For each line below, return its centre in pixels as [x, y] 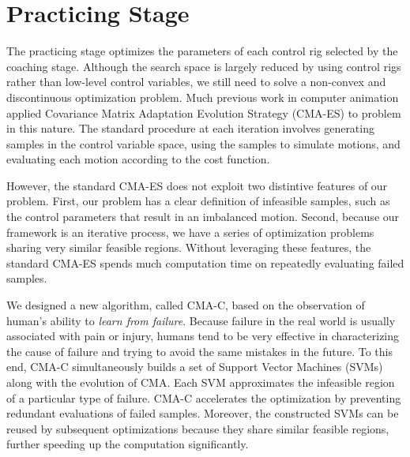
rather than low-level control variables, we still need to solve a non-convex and [196, 82]
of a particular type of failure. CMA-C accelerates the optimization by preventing [204, 397]
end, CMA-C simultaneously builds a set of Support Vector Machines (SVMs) [195, 367]
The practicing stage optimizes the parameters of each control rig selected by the [202, 51]
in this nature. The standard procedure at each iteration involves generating [190, 128]
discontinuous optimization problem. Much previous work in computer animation [203, 97]
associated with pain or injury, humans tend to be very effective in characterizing [203, 336]
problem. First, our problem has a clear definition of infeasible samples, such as [198, 201]
